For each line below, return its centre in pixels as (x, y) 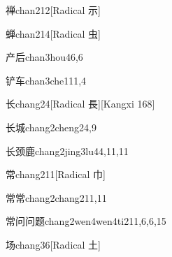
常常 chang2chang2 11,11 (56, 197)
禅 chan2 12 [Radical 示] (53, 10)
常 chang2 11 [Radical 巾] (56, 174)
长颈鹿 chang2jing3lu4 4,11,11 (67, 150)
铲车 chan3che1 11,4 (46, 80)
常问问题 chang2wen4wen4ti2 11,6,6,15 (86, 221)
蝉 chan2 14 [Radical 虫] (53, 33)
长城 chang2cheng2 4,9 (51, 127)
